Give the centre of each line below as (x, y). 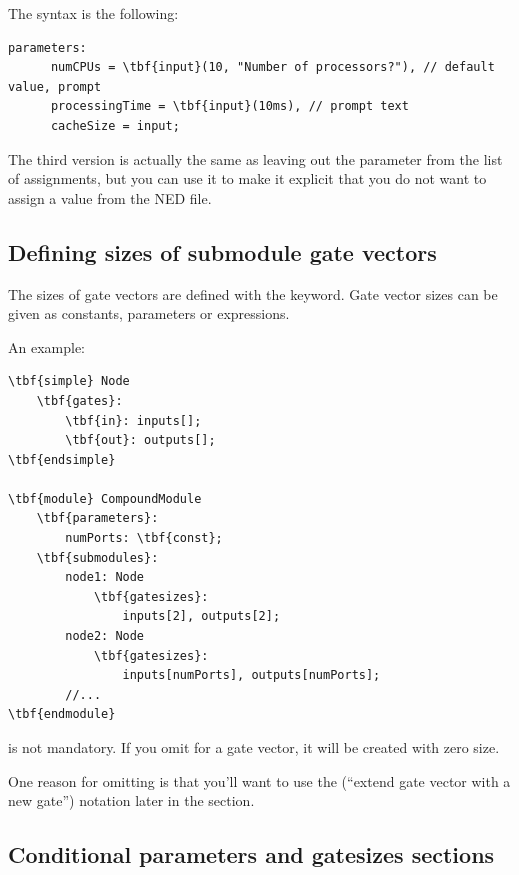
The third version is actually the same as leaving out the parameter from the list (255, 158)
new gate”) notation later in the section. (131, 800)
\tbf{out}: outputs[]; (140, 440)
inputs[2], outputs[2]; (201, 616)
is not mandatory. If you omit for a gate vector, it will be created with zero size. (254, 747)
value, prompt (55, 86)
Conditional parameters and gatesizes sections (251, 854)
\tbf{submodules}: (97, 557)
